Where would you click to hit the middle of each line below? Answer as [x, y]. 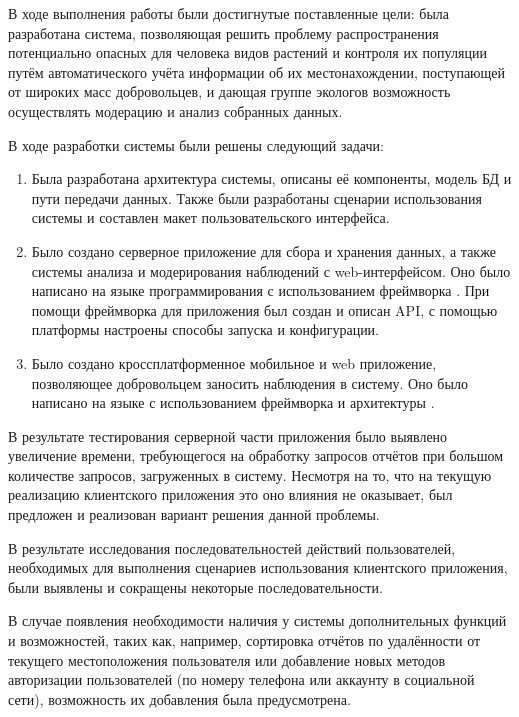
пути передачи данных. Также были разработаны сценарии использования [256, 197]
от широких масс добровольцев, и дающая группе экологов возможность [229, 91]
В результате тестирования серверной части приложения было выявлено [228, 435]
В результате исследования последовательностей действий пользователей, [232, 547]
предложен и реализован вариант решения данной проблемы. [194, 514]
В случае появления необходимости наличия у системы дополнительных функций [257, 620]
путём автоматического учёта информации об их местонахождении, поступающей [257, 71]
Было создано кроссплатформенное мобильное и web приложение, [234, 362]
